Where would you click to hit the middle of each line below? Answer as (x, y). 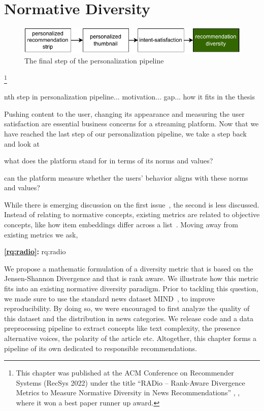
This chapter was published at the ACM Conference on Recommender (125, 373)
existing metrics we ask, (41, 234)
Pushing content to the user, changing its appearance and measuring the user (124, 113)
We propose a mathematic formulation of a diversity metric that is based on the (129, 268)
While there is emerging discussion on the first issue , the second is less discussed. (132, 204)
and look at (22, 143)
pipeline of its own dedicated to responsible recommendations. (101, 348)
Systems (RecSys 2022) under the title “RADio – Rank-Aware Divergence (130, 382)
